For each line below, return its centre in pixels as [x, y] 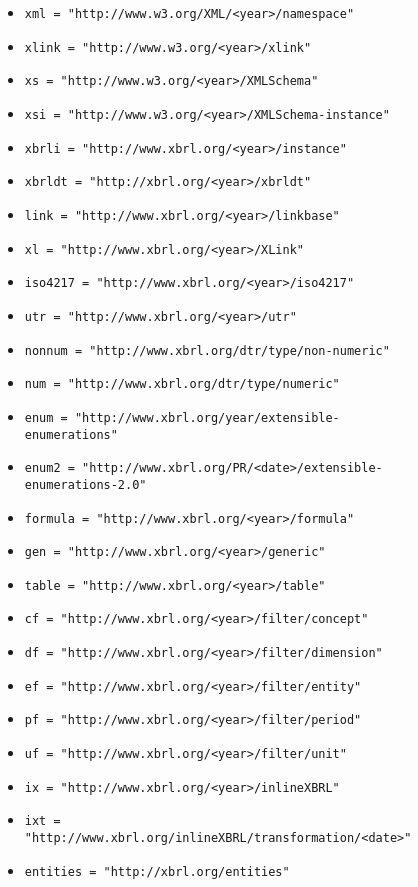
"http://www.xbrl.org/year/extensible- [207, 417]
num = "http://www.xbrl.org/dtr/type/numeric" [182, 384]
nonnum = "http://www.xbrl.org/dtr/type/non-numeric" [207, 350]
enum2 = [49, 468]
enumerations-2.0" [85, 484]
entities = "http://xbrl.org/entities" [157, 871]
